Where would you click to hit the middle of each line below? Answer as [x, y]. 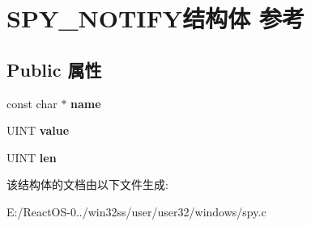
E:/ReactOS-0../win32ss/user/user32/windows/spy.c [136, 211]
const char [32, 103]
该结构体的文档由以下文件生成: [87, 184]
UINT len [32, 157]
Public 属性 [54, 69]
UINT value [38, 130]
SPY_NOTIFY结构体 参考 [155, 18]
